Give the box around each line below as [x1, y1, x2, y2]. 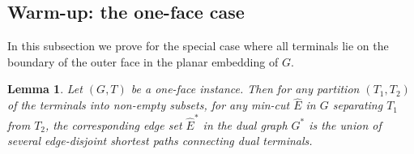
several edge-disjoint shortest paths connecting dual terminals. [7, 132, 313, 149]
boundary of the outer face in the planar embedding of [7, 53, 279, 70]
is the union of [309, 116, 382, 133]
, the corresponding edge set [45, 116, 182, 133]
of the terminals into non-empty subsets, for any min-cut [7, 96, 290, 113]
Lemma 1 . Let [7, 80, 83, 97]
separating [332, 96, 383, 113]
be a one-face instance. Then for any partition [130, 80, 360, 97]
